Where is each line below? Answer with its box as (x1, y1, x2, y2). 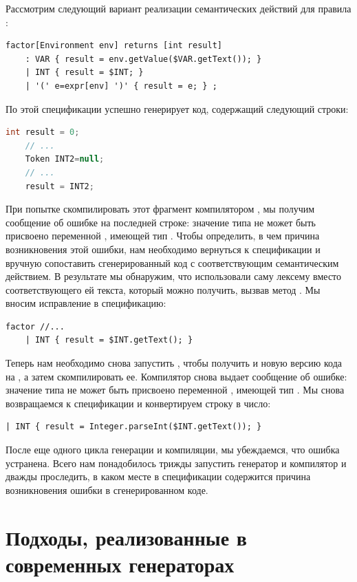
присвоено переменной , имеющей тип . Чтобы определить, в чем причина (6, 228, 320, 243)
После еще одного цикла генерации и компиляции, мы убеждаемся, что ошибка (6, 442, 340, 457)
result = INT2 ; (25, 181, 94, 191)
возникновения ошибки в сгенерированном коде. (6, 482, 208, 497)
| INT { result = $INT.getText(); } (25, 335, 193, 345)
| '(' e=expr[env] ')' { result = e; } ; (25, 80, 217, 91)
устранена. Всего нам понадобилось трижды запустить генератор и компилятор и (6, 455, 347, 470)
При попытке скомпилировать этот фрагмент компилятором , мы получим (6, 202, 315, 216)
